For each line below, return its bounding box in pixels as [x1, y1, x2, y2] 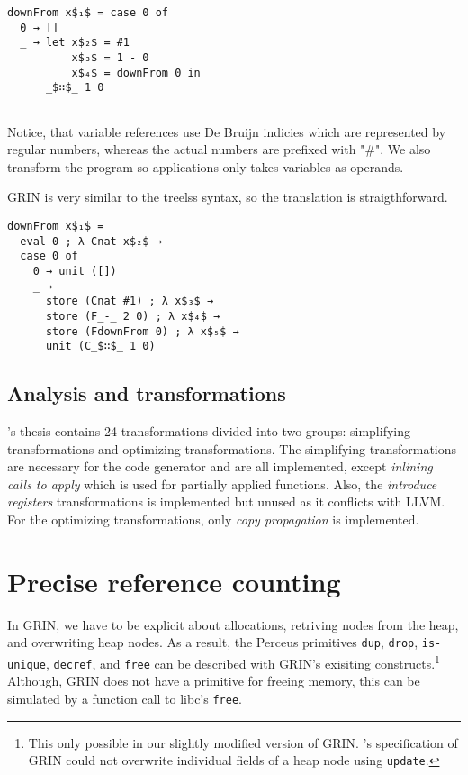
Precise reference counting [7, 562, 341, 599]
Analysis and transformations [7, 379, 286, 407]
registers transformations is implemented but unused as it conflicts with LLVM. [7, 492, 445, 511]
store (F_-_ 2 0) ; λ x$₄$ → [45, 309, 220, 323]
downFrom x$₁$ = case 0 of [7, 6, 168, 19]
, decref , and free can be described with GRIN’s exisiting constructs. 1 [45, 652, 440, 672]
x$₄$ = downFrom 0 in [71, 66, 201, 79]
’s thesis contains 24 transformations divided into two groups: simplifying [7, 422, 410, 441]
